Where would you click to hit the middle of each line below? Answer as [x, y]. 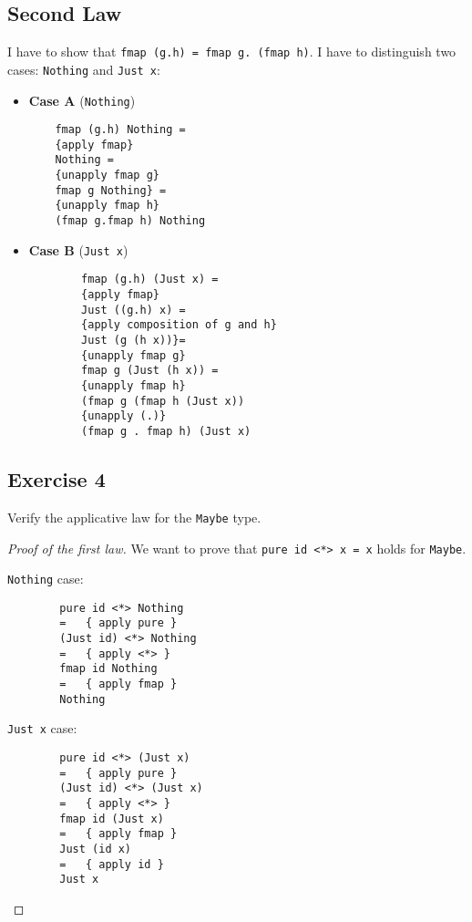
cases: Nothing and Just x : [84, 69]
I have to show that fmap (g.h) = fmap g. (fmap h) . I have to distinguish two [232, 52]
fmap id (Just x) [112, 818]
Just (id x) [96, 849]
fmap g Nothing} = [111, 190]
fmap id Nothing [108, 669]
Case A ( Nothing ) [82, 100]
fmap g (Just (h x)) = [150, 371]
